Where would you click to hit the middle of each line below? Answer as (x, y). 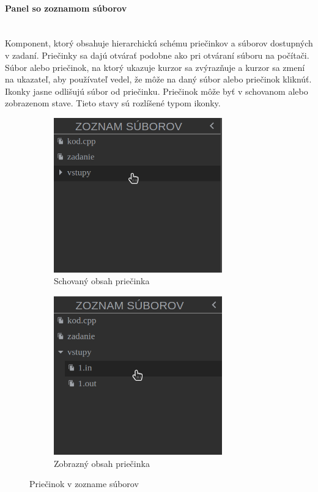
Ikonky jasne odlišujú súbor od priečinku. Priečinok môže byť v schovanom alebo (157, 91)
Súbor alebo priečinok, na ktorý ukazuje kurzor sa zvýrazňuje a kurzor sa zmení (155, 67)
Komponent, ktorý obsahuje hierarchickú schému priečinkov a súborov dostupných (159, 43)
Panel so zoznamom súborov (66, 8)
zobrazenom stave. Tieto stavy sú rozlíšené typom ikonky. (113, 103)
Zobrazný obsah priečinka (102, 463)
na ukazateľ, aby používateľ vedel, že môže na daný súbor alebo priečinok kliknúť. (158, 79)
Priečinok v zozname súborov (84, 484)
